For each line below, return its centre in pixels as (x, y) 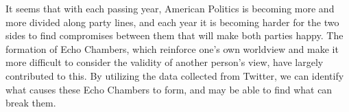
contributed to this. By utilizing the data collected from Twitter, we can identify (175, 75)
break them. (31, 103)
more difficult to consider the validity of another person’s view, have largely (165, 62)
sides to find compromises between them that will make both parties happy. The (174, 35)
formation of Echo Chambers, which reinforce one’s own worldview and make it (172, 48)
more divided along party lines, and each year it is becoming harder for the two (172, 22)
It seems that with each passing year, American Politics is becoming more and (170, 8)
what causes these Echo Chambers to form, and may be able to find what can (169, 89)
